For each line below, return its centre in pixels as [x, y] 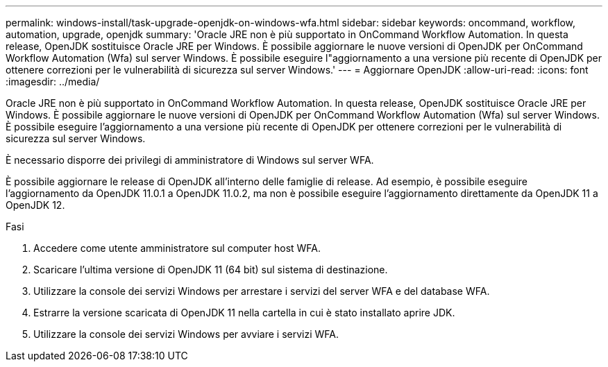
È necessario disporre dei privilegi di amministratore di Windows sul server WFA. [190, 160]
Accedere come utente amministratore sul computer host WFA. [177, 248]
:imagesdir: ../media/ [53, 82]
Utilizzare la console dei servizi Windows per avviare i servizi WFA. [186, 334]
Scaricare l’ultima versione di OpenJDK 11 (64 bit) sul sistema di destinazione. [211, 270]
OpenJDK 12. [35, 205]
